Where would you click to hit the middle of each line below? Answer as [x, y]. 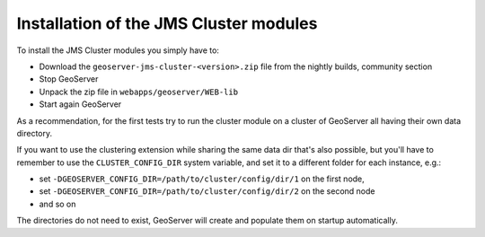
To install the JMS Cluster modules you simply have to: [118, 50]
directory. [35, 133]
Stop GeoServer [69, 79]
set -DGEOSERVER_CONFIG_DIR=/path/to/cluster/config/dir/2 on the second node [207, 191]
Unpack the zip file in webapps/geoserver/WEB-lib [138, 92]
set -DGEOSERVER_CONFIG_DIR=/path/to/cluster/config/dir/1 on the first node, [202, 179]
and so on [57, 204]
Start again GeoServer [80, 104]
